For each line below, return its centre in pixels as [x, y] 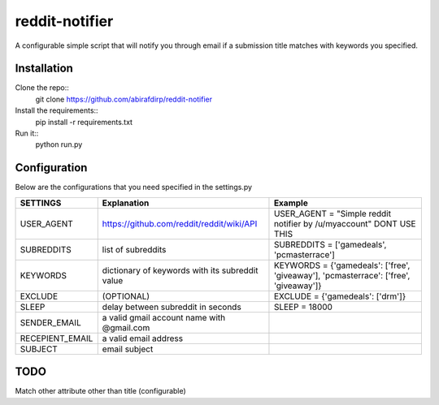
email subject [128, 349]
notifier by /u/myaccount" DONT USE [345, 223]
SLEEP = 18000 [303, 307]
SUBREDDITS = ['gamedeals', [330, 244]
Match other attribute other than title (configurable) [100, 391]
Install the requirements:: [57, 110]
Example [291, 203]
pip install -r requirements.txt [84, 122]
